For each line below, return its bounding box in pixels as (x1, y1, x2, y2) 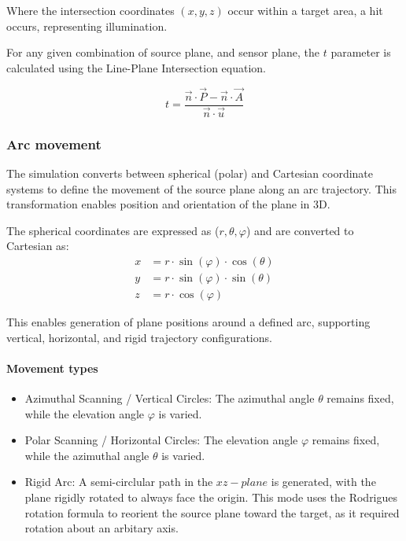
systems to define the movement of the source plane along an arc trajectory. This (6, 180, 397, 197)
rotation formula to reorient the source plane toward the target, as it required (24, 504, 400, 521)
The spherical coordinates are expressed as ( (6, 222, 220, 238)
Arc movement (6, 134, 101, 153)
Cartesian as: (6, 237, 69, 254)
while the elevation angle (24, 405, 145, 421)
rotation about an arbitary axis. (24, 520, 179, 536)
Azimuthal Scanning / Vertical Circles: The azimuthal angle (24, 389, 315, 406)
